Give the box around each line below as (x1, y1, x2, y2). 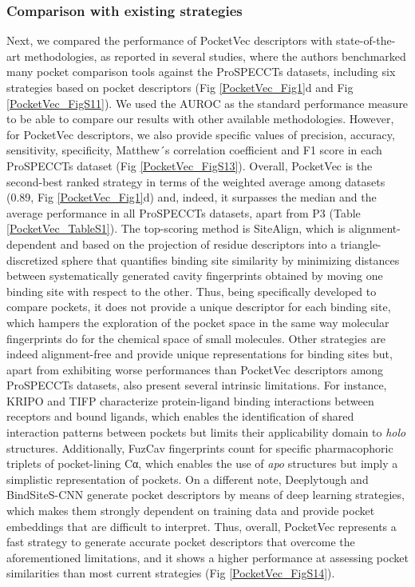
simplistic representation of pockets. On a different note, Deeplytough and (6, 470, 369, 487)
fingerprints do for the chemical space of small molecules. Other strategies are (6, 329, 386, 346)
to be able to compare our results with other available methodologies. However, (6, 110, 394, 127)
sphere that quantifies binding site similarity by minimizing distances (61, 251, 400, 268)
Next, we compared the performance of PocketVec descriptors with (6, 32, 333, 49)
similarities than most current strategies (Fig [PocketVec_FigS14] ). (6, 565, 335, 581)
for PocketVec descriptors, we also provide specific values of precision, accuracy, (6, 126, 395, 142)
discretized (6, 251, 58, 268)
